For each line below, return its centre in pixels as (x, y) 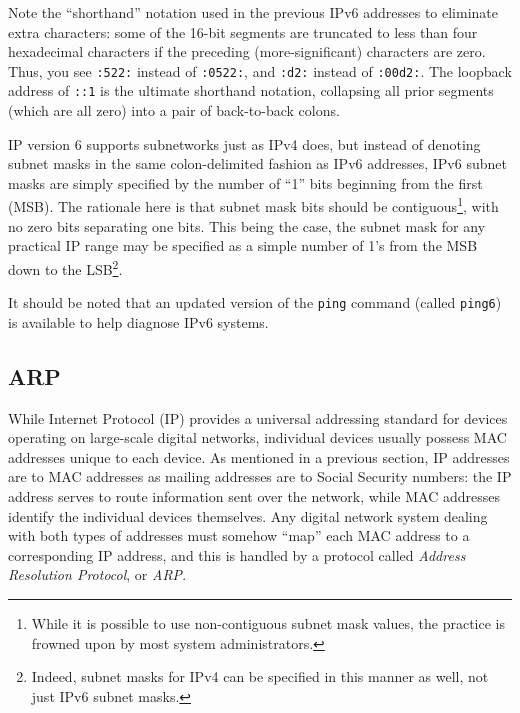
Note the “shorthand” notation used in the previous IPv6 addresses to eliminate (253, 12)
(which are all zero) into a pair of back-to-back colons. (174, 110)
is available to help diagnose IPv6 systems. (138, 321)
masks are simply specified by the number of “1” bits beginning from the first (245, 182)
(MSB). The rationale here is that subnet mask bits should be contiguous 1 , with (253, 205)
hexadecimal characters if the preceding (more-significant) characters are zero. (247, 51)
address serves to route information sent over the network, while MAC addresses (254, 495)
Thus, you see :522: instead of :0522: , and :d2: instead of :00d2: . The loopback (260, 70)
